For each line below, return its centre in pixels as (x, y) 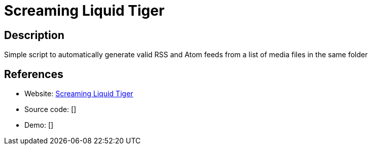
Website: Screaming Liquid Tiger (79, 94)
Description (34, 35)
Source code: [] (50, 109)
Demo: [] (39, 125)
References (34, 74)
